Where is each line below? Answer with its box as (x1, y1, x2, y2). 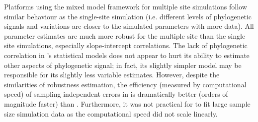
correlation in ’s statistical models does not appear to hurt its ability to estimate (4, 50, 250, 60)
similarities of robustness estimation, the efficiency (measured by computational (4, 79, 247, 89)
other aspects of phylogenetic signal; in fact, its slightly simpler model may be (4, 60, 242, 70)
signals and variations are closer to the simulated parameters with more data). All (4, 21, 254, 31)
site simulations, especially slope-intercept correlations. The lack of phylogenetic (4, 40, 248, 51)
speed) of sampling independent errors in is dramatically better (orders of (4, 89, 228, 99)
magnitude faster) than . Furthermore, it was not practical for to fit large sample (4, 98, 251, 109)
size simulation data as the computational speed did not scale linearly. (4, 108, 218, 119)
